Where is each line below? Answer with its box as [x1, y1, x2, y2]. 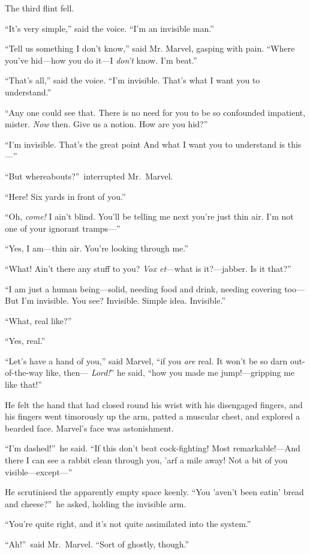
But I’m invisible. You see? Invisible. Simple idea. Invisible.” [5, 294, 226, 307]
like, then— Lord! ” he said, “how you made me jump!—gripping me [46, 366, 295, 379]
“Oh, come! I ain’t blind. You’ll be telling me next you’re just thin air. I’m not [5, 210, 294, 223]
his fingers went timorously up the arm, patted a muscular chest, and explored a [5, 410, 300, 423]
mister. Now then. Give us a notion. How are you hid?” [5, 118, 208, 130]
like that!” [5, 378, 42, 391]
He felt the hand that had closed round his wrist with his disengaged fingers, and [5, 398, 303, 411]
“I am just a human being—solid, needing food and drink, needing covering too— [5, 282, 305, 295]
